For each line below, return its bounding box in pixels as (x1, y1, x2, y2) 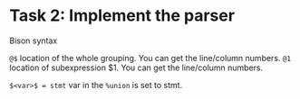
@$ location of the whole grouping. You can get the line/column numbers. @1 (9, 52, 292, 63)
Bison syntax (9, 35, 58, 46)
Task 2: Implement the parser (9, 5, 236, 26)
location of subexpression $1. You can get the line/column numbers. (9, 62, 264, 73)
